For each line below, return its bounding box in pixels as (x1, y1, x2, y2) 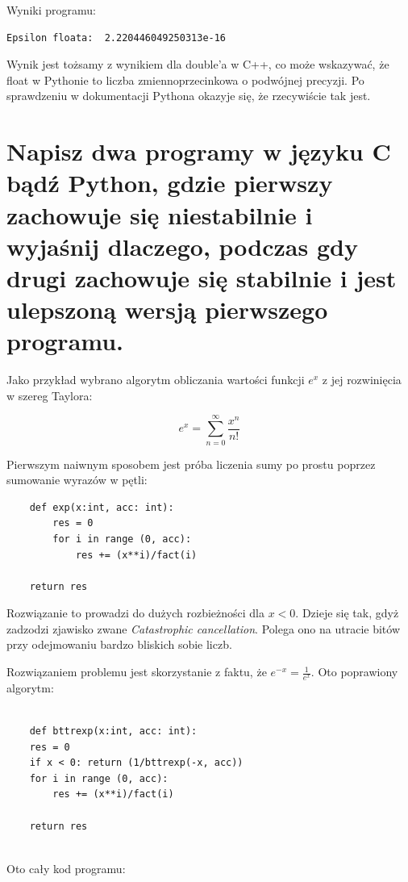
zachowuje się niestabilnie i (6, 198, 313, 231)
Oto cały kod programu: (6, 859, 126, 876)
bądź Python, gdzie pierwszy (6, 166, 333, 199)
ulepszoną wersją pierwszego (6, 293, 328, 326)
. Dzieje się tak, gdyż (295, 604, 399, 621)
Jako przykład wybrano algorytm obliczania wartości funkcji (6, 371, 305, 388)
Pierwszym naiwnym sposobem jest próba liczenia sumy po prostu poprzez (6, 455, 376, 472)
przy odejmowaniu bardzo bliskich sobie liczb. (6, 636, 232, 653)
